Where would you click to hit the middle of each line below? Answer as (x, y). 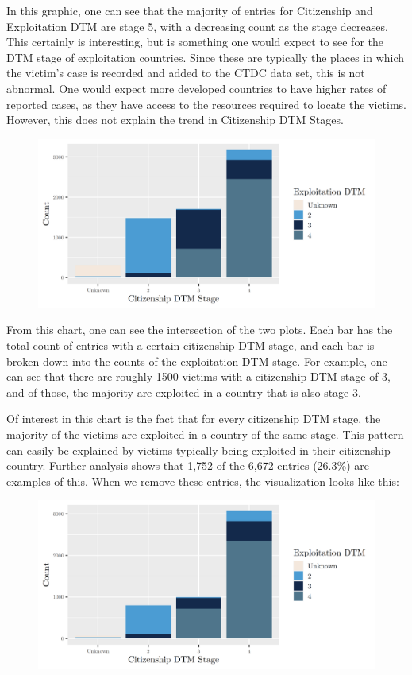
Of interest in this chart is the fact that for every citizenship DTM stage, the (194, 419)
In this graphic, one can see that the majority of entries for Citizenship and (190, 10)
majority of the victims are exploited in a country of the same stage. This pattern (205, 434)
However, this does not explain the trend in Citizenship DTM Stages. (175, 120)
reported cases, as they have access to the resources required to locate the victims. (206, 104)
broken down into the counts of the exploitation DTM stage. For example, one (197, 361)
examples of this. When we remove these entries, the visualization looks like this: (203, 481)
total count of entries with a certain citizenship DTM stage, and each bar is (191, 345)
